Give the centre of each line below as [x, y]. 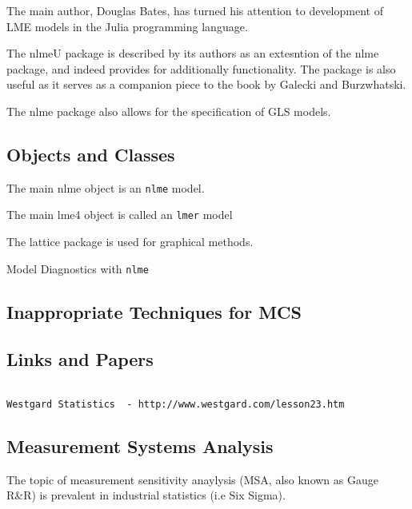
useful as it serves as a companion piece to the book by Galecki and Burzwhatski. [206, 84]
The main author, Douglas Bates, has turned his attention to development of [195, 10]
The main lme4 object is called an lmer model [120, 215]
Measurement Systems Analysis [140, 446]
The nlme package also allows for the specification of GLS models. [169, 111]
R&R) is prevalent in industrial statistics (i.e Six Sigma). [146, 495]
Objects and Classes [91, 154]
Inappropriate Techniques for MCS [154, 311]
